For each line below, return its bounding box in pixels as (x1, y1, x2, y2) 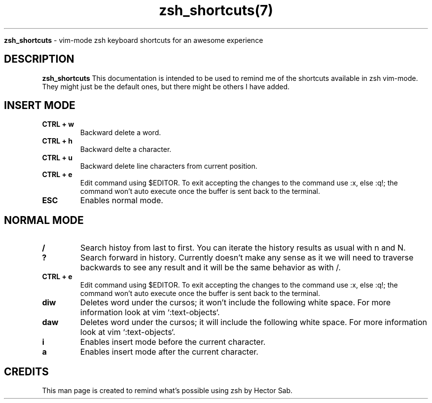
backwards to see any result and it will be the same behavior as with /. (80, 262, 341, 273)
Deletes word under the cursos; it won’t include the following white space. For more (80, 297, 391, 308)
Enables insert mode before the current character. (80, 337, 266, 347)
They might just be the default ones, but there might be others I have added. (42, 82, 290, 91)
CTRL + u (42, 153, 73, 162)
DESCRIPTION (4, 53, 74, 66)
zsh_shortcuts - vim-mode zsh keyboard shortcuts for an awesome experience (4, 36, 263, 44)
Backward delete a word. (80, 128, 161, 137)
